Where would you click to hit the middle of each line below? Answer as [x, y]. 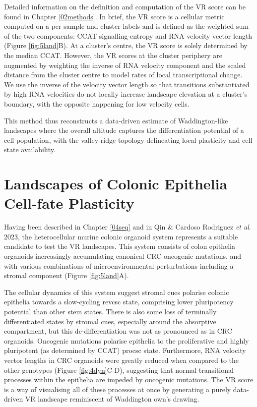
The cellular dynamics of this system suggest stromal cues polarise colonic [117, 292]
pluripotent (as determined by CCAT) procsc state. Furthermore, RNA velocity [125, 350]
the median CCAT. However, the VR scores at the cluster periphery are [113, 55]
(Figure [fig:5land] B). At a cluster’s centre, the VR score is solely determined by [126, 45]
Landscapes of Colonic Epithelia [116, 184]
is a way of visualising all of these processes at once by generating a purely [118, 389]
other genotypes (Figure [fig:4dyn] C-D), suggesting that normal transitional [119, 370]
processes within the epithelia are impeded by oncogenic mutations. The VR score [129, 379]
